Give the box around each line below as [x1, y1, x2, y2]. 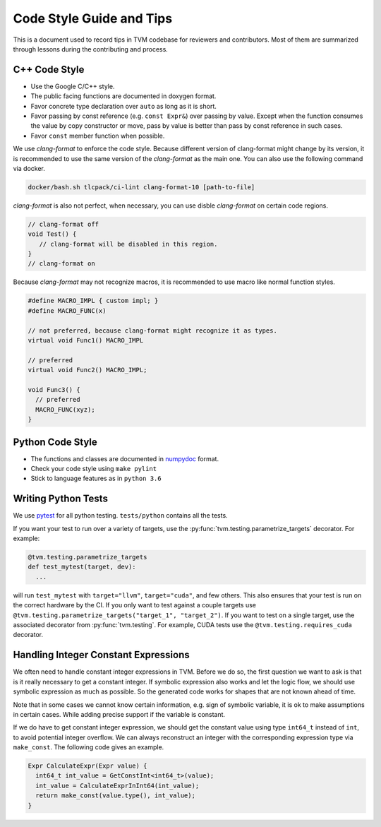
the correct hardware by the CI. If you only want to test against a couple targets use [13, 601, 257, 609]
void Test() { [28, 230, 77, 238]
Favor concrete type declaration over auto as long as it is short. [30, 102, 217, 110]
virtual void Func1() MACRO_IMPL [28, 336, 144, 345]
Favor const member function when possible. [30, 131, 165, 140]
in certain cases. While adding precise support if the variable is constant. [13, 710, 226, 718]
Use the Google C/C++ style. [30, 82, 115, 90]
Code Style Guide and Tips [13, 11, 173, 26]
